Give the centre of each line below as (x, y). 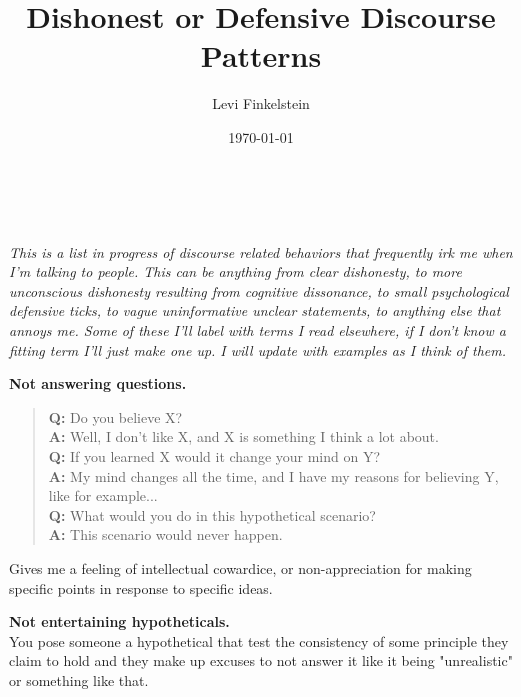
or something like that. (79, 679)
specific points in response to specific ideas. (141, 587)
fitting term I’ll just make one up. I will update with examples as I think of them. (258, 349)
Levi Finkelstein (261, 103)
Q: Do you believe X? (115, 416)
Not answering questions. (98, 383)
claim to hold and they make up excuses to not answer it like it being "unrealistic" (261, 660)
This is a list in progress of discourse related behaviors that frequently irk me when (261, 251)
